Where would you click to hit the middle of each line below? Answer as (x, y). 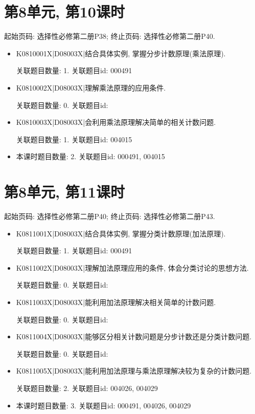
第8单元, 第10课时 (64, 12)
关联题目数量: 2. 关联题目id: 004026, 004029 (87, 388)
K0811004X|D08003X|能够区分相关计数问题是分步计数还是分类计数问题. (134, 336)
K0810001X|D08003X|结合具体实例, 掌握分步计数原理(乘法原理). (121, 53)
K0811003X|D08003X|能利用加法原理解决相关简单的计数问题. (116, 302)
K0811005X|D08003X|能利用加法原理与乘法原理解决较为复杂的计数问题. (134, 371)
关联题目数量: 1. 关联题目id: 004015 (74, 139)
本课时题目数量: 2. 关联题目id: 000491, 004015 (90, 156)
